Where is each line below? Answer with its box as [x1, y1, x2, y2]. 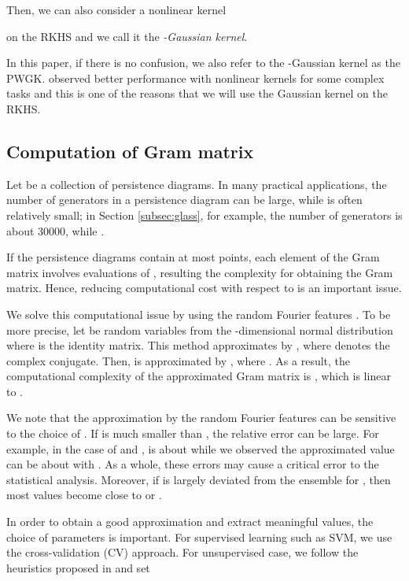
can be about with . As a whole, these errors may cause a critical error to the [6, 456, 379, 472]
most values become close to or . [6, 487, 162, 503]
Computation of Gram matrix [6, 139, 254, 163]
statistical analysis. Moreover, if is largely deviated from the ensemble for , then [6, 471, 391, 487]
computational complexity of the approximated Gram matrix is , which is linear [6, 368, 391, 384]
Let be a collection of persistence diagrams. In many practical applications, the [6, 176, 387, 192]
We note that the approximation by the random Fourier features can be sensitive [6, 409, 396, 426]
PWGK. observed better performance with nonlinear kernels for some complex [6, 69, 385, 86]
